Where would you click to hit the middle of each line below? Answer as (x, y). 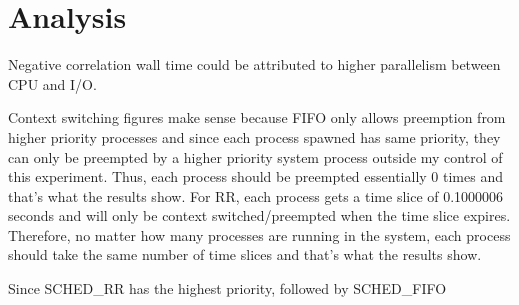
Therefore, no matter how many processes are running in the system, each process (259, 234)
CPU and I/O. (52, 83)
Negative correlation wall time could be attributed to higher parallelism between (254, 64)
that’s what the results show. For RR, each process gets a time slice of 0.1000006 (256, 195)
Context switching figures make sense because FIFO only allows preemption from (257, 117)
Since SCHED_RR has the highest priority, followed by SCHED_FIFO (227, 288)
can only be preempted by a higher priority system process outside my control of (255, 156)
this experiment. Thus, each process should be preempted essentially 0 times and (255, 176)
